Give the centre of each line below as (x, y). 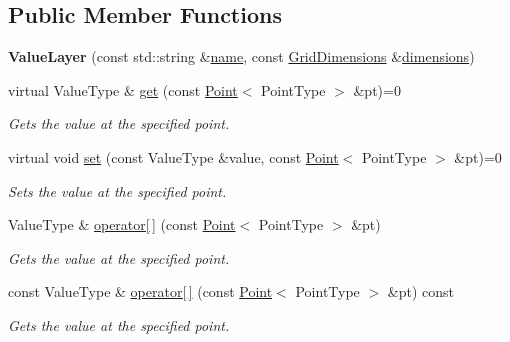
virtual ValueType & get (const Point (123, 89)
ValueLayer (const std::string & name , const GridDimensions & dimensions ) (241, 56)
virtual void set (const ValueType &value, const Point (173, 156)
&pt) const (421, 291)
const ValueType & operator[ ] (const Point (140, 291)
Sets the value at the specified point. (117, 190)
